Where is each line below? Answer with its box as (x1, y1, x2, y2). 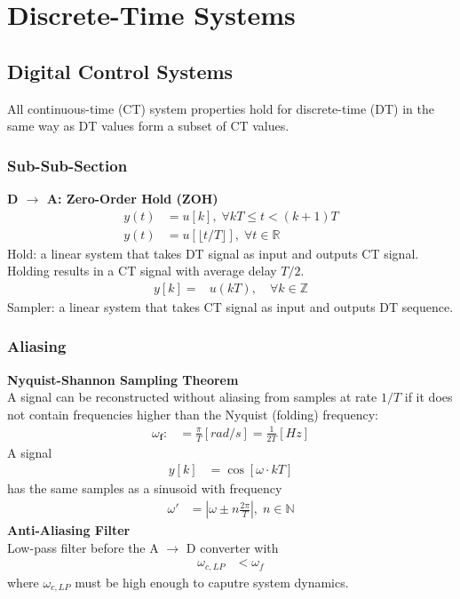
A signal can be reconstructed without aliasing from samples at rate (7, 387, 377, 406)
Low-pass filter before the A (7, 538, 159, 556)
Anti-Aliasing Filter (7, 521, 131, 539)
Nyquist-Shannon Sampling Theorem (7, 370, 239, 388)
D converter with (186, 538, 279, 556)
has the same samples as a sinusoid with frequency (7, 479, 282, 498)
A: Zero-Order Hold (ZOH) (46, 188, 218, 207)
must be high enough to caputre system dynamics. (75, 572, 349, 591)
